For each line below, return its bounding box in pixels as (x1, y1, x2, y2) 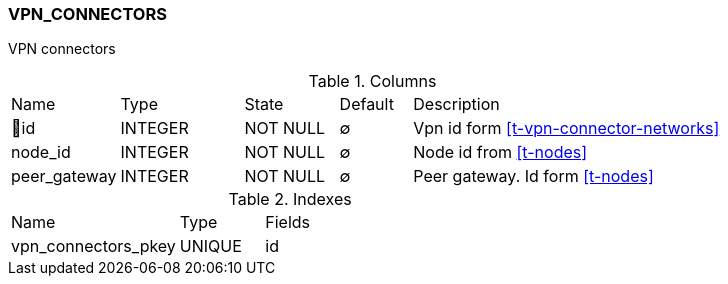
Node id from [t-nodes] (413, 142, 588, 163)
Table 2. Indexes (228, 189, 352, 210)
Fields (265, 212, 311, 233)
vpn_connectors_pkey (11, 236, 176, 257)
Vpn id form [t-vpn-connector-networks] (413, 118, 720, 139)
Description (413, 94, 500, 115)
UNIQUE (179, 236, 242, 257)
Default (339, 94, 394, 115)
